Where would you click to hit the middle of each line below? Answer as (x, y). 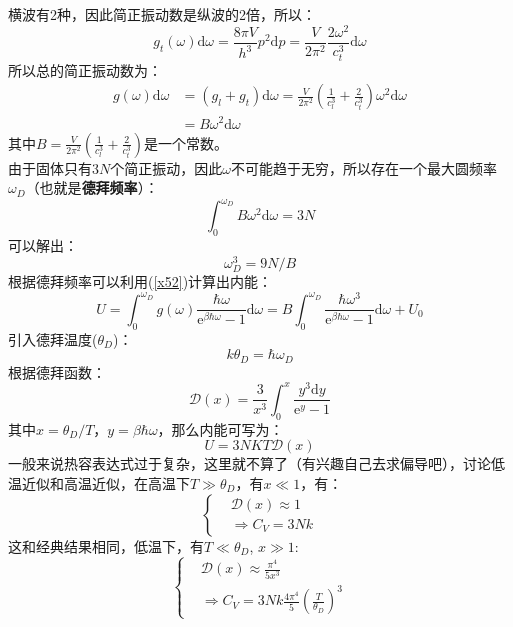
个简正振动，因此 (166, 167)
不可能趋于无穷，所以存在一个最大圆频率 (363, 167)
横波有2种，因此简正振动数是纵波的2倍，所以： (162, 14)
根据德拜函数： (57, 371)
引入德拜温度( (53, 338)
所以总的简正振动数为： (85, 69)
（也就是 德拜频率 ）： (92, 187)
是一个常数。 (186, 142)
